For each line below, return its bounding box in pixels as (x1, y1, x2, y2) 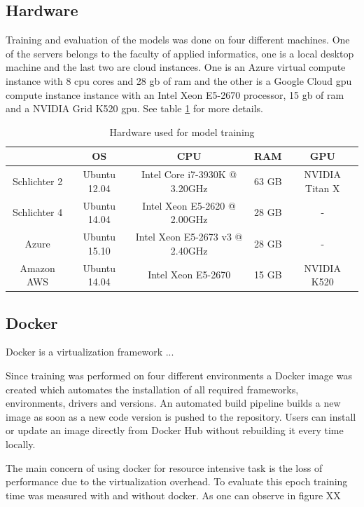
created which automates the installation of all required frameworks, (6, 381, 299, 396)
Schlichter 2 (12, 174, 63, 188)
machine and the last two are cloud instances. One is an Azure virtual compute (6, 60, 346, 74)
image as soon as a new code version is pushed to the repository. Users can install (6, 409, 356, 424)
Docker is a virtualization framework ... (6, 344, 174, 359)
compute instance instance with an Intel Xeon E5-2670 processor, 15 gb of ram (6, 87, 344, 102)
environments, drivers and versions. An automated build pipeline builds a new (6, 396, 341, 410)
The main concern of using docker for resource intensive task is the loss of (6, 460, 323, 475)
